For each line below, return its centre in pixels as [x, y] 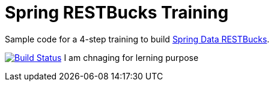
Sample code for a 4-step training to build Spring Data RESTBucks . [137, 39]
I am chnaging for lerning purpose [131, 57]
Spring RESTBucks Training [117, 13]
